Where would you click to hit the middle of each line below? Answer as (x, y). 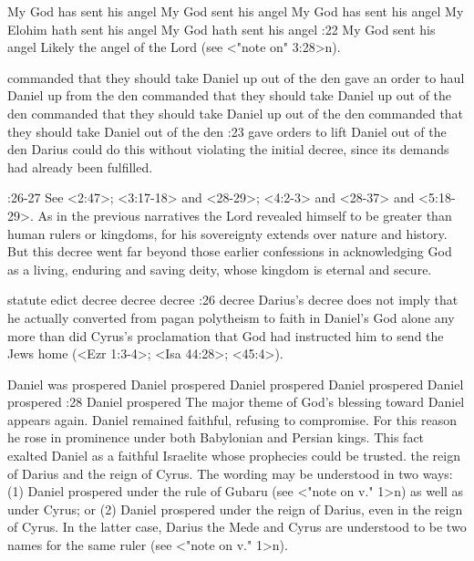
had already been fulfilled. (80, 166)
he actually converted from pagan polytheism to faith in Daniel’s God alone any (231, 317)
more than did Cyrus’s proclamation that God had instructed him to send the (226, 335)
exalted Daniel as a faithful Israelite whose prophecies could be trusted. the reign (234, 456)
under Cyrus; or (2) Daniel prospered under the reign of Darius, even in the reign (235, 509)
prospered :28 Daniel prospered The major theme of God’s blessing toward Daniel (236, 402)
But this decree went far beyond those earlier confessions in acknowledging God (230, 251)
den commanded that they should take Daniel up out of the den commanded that (236, 113)
